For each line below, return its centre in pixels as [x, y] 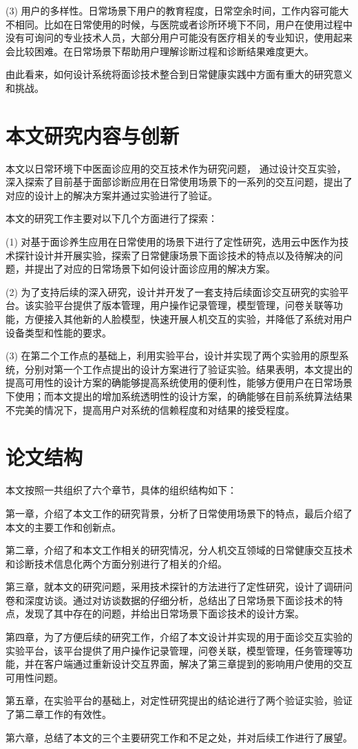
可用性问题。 [34, 677]
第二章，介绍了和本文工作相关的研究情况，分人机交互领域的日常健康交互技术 [179, 550]
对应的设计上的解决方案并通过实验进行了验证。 [112, 195]
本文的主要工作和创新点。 [63, 527]
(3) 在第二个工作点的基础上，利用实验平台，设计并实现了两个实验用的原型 [172, 356]
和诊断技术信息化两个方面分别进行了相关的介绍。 [116, 563]
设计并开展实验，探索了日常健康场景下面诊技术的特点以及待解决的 [183, 255]
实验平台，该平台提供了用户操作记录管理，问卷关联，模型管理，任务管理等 [174, 650]
